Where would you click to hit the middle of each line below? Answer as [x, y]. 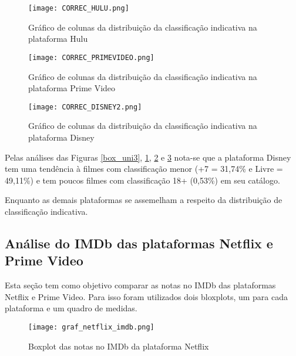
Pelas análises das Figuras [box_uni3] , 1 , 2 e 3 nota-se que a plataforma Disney [148, 157]
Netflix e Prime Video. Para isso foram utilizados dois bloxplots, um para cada [146, 296]
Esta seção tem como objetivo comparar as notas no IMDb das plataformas [140, 285]
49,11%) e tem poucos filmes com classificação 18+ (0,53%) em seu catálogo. [142, 180]
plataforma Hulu [58, 39]
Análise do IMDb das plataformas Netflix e [139, 243]
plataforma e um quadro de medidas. [71, 308]
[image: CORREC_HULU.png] [79, 8]
